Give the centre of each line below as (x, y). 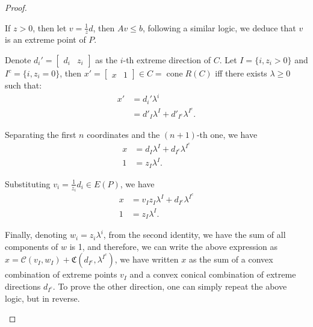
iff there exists (241, 73)
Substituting (28, 183)
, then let (50, 27)
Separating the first (41, 135)
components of (32, 246)
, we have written (147, 259)
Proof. (16, 7)
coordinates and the (123, 135)
